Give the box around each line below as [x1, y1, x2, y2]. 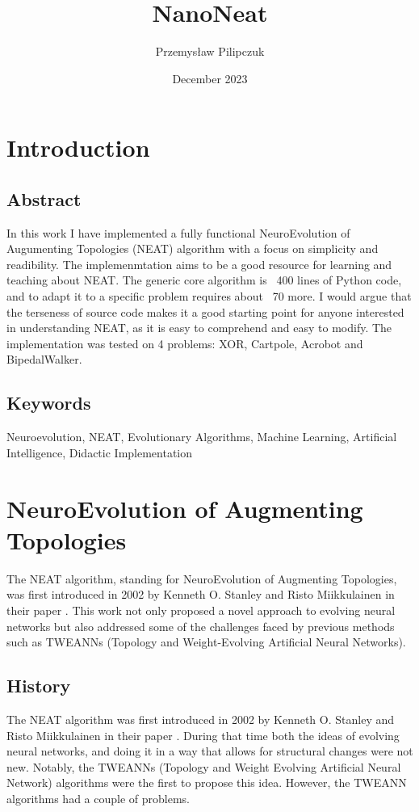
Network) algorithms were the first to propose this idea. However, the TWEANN [6, 774, 407, 791]
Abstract [6, 186, 82, 211]
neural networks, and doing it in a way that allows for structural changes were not [6, 743, 413, 759]
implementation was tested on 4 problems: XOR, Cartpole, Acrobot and [6, 334, 363, 351]
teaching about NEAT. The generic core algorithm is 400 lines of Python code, [6, 271, 402, 288]
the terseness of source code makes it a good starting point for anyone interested [6, 303, 404, 320]
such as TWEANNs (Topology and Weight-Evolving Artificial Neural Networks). [6, 633, 406, 650]
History [6, 673, 71, 698]
